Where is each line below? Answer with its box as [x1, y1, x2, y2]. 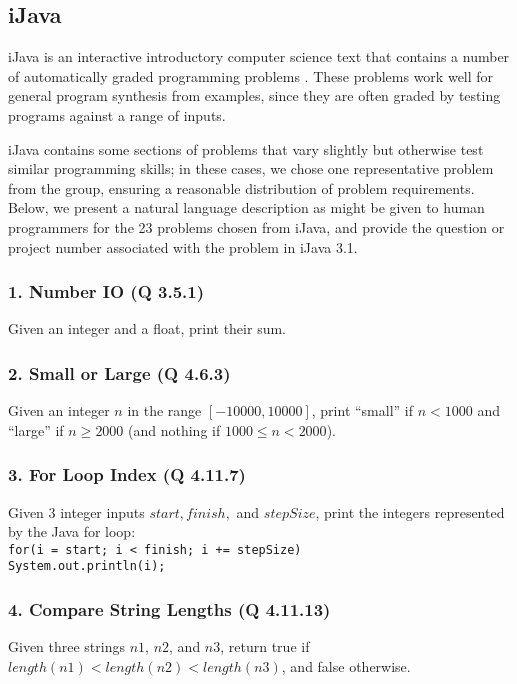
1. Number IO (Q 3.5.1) [8, 279, 205, 304]
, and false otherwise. [281, 655, 411, 676]
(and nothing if [128, 419, 221, 440]
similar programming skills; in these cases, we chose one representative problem [8, 158, 494, 179]
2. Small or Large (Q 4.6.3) [8, 360, 231, 385]
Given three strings [8, 636, 125, 657]
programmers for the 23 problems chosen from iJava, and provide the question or [8, 216, 505, 237]
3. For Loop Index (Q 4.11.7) [8, 462, 246, 487]
